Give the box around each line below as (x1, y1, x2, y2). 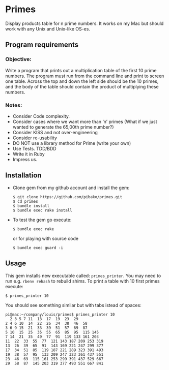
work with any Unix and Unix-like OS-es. (5, 25, 91, 32)
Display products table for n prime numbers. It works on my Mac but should (5, 20, 164, 26)
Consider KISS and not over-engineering (12, 129, 98, 135)
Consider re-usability (12, 135, 58, 141)
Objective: (5, 56, 32, 63)
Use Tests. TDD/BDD (12, 145, 57, 151)
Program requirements (5, 41, 79, 49)
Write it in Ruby (12, 151, 45, 157)
